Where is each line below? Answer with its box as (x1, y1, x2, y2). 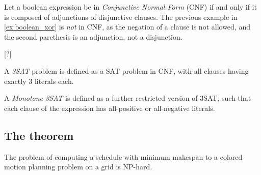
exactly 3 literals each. (4, 75, 74, 86)
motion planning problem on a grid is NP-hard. (4, 161, 152, 172)
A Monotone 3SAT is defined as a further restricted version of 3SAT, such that (4, 93, 251, 103)
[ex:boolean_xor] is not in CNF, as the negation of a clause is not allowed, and (4, 21, 250, 32)
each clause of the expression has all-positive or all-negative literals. (4, 102, 215, 113)
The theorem (4, 127, 74, 143)
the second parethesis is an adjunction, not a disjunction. (4, 31, 182, 42)
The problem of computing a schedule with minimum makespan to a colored (4, 151, 243, 162)
